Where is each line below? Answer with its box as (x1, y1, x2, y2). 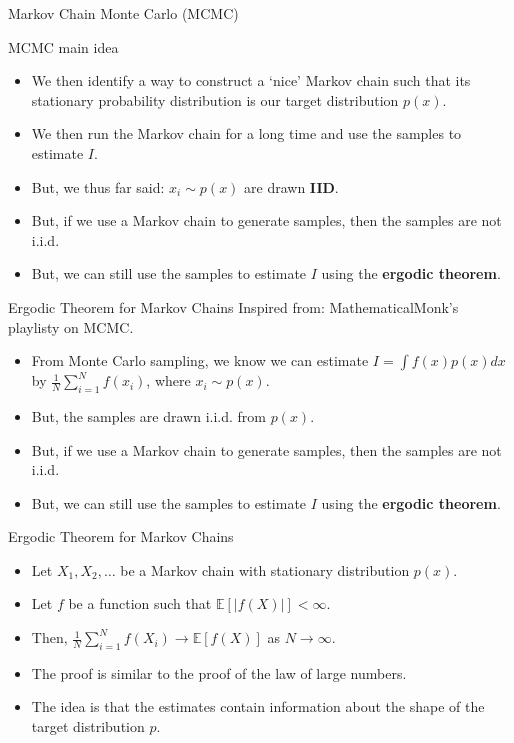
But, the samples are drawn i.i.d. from (31, 405, 266, 426)
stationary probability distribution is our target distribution (31, 89, 399, 110)
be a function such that (68, 593, 212, 614)
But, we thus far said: (31, 176, 165, 197)
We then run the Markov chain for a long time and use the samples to (31, 123, 462, 144)
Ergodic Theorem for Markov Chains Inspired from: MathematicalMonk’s (8, 296, 459, 317)
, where (146, 370, 191, 391)
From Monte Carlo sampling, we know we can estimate (31, 350, 369, 371)
